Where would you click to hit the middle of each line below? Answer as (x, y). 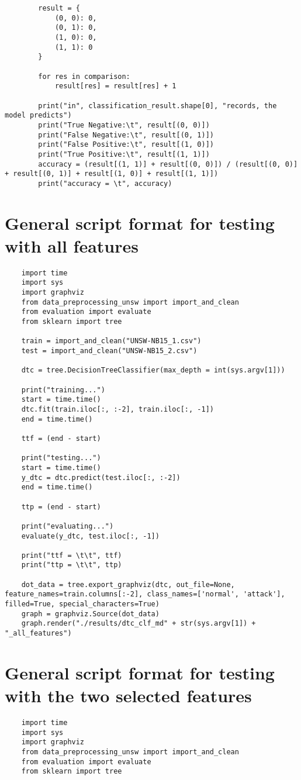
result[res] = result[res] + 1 (115, 86)
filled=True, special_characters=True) (82, 604)
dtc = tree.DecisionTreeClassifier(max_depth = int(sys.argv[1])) (153, 370)
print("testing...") (61, 458)
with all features (72, 245)
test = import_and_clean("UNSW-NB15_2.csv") (109, 351)
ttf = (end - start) (61, 438)
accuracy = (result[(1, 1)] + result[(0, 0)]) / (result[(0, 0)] (168, 164)
